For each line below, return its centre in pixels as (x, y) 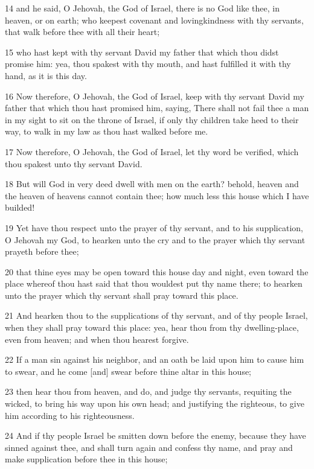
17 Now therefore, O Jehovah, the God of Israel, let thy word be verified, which (152, 151)
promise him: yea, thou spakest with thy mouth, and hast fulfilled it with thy (148, 64)
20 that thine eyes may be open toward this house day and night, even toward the (157, 271)
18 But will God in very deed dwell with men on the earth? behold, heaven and (152, 184)
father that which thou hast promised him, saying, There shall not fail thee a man (157, 108)
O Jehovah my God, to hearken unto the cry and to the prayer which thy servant (155, 239)
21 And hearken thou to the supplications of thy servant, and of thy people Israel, (156, 315)
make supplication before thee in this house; (86, 459)
